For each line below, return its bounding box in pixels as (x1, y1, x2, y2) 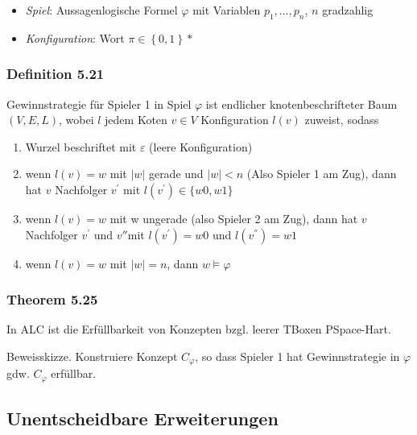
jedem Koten (105, 111, 167, 128)
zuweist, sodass (304, 111, 379, 128)
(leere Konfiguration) (149, 138, 253, 155)
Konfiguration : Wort (25, 29, 125, 46)
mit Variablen (192, 2, 261, 18)
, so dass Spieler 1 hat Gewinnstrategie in (195, 347, 400, 364)
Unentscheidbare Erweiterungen (6, 406, 279, 431)
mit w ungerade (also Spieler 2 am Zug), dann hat (109, 209, 358, 226)
